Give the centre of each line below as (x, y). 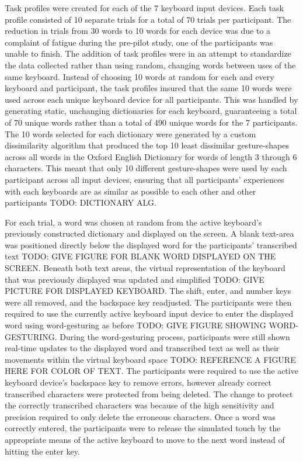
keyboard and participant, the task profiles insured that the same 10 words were (148, 88)
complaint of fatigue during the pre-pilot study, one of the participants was (139, 42)
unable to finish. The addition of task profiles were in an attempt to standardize (148, 53)
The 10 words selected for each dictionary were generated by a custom (130, 134)
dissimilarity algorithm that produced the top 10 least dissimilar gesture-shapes (147, 145)
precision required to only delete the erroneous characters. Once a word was (140, 416)
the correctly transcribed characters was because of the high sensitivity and (140, 405)
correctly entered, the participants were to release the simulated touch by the (143, 428)
